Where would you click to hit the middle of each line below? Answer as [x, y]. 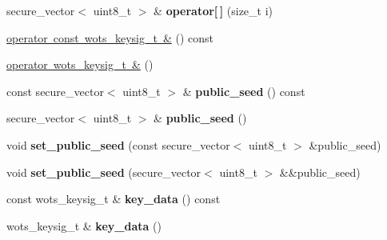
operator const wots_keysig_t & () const [110, 37]
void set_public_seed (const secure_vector [118, 144]
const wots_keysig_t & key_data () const [114, 199]
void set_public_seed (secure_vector [104, 172]
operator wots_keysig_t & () [80, 64]
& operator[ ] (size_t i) [213, 10]
